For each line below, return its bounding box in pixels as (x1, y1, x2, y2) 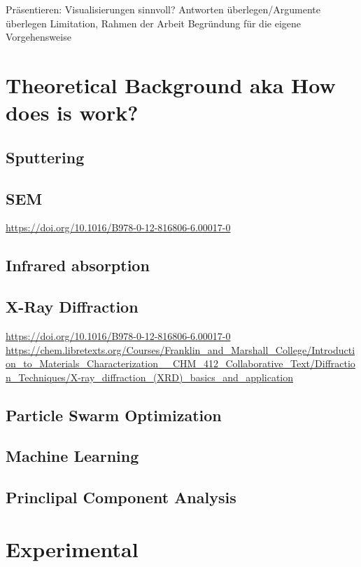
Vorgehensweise (6, 29, 71, 44)
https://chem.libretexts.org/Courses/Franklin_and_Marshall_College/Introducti (6, 342, 355, 357)
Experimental (6, 534, 139, 563)
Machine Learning (6, 445, 139, 467)
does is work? (6, 98, 139, 127)
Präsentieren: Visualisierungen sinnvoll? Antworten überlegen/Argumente (6, 2, 320, 16)
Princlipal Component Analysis (6, 486, 236, 508)
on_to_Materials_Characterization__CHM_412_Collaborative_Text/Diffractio (6, 356, 355, 371)
